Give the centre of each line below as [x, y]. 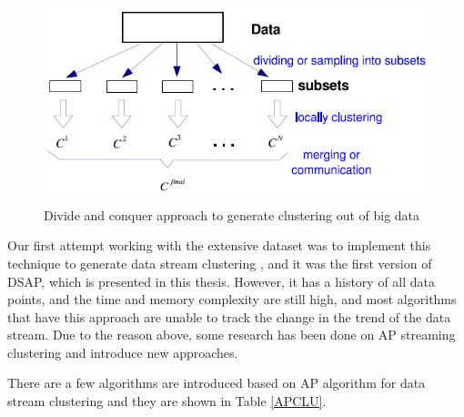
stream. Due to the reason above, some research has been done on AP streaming [232, 335]
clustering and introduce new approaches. [123, 352]
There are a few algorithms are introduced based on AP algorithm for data [217, 383]
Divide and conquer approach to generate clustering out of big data [232, 214]
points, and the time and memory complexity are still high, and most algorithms [232, 299]
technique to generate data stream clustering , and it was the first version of [220, 263]
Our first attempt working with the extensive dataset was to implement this [219, 245]
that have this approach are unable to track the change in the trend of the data [229, 316]
